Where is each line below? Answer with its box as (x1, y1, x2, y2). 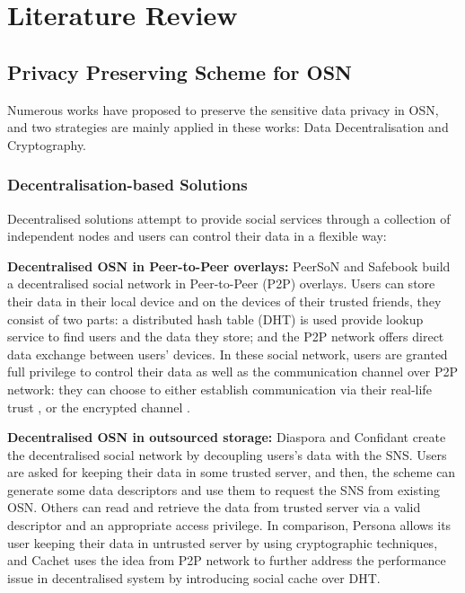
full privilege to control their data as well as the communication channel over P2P (7, 362, 458, 381)
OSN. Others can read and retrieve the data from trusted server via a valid (7, 498, 421, 517)
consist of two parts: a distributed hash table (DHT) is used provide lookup (7, 309, 424, 328)
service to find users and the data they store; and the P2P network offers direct (7, 327, 444, 346)
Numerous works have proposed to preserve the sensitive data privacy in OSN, (7, 100, 439, 119)
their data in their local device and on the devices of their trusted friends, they (7, 291, 442, 310)
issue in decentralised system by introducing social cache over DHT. (7, 568, 381, 587)
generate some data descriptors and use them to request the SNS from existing (7, 480, 441, 499)
